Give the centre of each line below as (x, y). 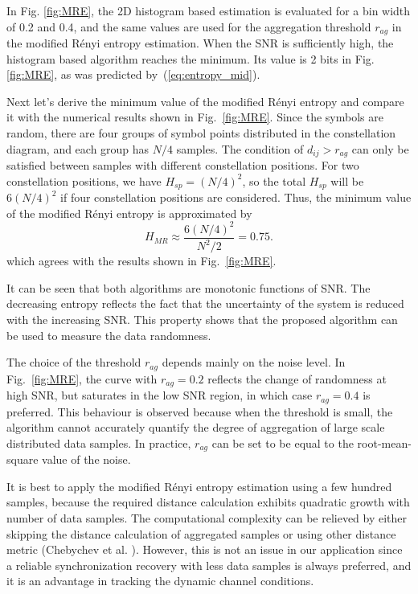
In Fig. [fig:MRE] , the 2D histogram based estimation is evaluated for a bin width (209, 10)
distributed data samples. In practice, (99, 442)
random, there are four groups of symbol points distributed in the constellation (201, 133)
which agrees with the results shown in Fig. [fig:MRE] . (141, 261)
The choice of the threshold (74, 362)
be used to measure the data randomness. (109, 335)
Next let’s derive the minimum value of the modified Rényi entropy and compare (205, 101)
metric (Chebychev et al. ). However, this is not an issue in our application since (205, 549)
